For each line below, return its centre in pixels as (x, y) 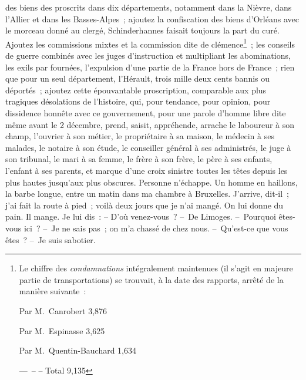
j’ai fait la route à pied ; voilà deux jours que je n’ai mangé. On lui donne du (144, 205)
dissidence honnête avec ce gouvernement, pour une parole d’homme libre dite (146, 113)
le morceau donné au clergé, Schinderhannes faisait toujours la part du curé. (142, 30)
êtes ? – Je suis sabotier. (51, 239)
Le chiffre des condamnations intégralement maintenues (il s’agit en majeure (156, 268)
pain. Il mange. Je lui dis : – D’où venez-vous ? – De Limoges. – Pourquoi (141, 216)
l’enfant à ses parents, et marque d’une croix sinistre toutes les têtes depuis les (147, 170)
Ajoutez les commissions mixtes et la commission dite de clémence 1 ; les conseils (150, 43)
